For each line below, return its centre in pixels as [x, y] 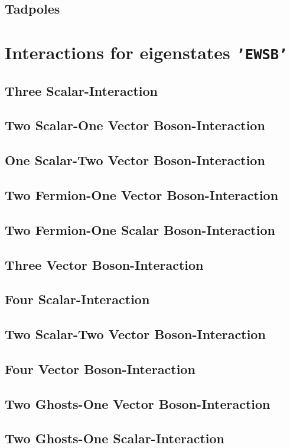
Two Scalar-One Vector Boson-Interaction [135, 125]
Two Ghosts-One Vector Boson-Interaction [138, 403]
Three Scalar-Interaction [82, 90]
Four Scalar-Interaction [77, 299]
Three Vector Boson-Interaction [104, 264]
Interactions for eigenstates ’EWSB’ [146, 52]
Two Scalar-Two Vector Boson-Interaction [135, 334]
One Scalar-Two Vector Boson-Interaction [135, 160]
